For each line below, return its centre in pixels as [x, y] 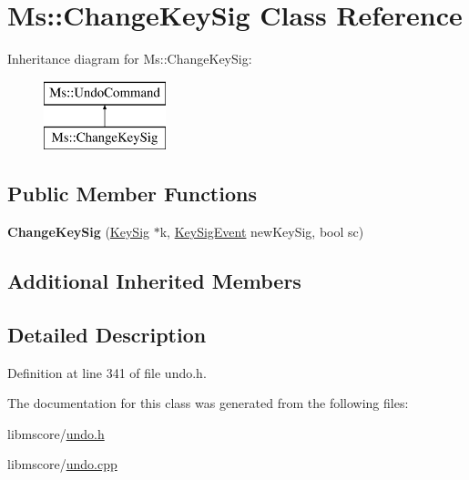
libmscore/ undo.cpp [62, 464]
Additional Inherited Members [154, 281]
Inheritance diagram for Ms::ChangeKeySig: [130, 59]
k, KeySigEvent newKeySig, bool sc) [262, 232]
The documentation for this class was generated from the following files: [208, 403]
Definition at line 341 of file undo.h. [107, 372]
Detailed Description [107, 334]
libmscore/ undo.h [56, 433]
